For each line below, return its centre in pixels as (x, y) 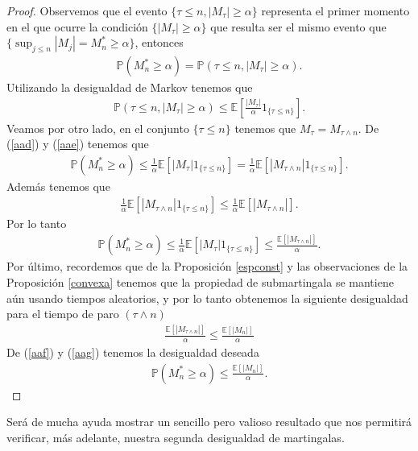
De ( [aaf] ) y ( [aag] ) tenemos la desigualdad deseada (133, 352)
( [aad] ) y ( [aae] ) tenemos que (78, 144)
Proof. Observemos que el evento (87, 10)
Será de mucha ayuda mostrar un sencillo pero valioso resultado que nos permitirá (209, 422)
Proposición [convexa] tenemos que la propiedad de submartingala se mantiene (200, 282)
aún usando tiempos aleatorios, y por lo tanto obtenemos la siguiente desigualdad (207, 298)
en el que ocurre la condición (77, 26)
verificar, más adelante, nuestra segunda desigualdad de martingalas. (176, 437)
